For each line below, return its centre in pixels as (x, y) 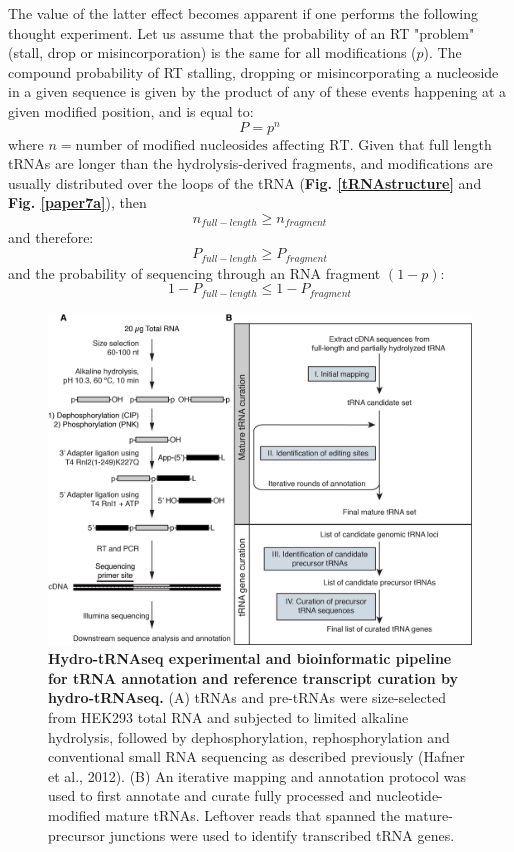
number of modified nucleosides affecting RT (212, 145)
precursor (76, 834)
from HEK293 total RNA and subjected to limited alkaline (228, 717)
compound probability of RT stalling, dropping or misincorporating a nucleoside (253, 71)
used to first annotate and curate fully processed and (210, 795)
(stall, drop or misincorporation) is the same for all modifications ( (212, 52)
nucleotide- (409, 795)
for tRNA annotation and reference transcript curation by (253, 677)
